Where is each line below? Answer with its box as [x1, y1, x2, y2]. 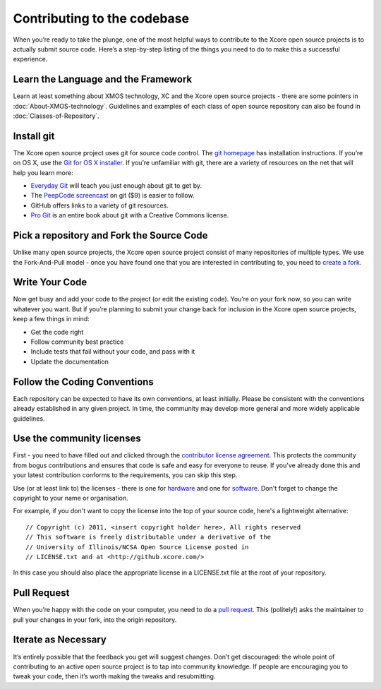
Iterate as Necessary [13, 634, 107, 646]
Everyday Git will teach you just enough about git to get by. [30, 181, 202, 190]
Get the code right [30, 328, 84, 336]
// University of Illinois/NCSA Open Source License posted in [25, 543, 249, 551]
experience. [13, 55, 48, 64]
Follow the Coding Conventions [13, 376, 155, 388]
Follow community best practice [30, 337, 124, 346]
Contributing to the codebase [13, 11, 190, 26]
